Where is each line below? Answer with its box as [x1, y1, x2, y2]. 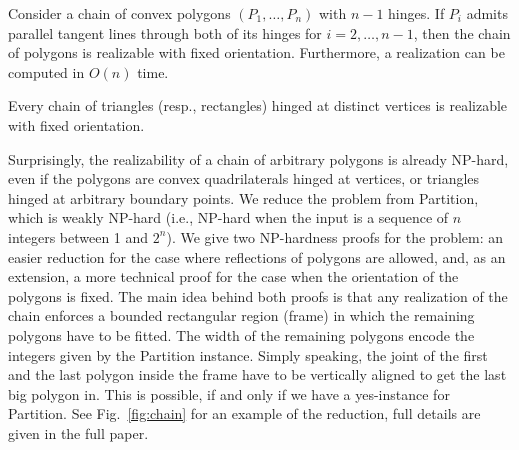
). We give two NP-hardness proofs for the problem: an [166, 226, 504, 247]
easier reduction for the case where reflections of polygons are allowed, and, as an [8, 246, 506, 267]
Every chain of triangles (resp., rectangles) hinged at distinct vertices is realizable [8, 95, 508, 116]
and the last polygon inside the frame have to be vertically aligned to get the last [8, 364, 507, 385]
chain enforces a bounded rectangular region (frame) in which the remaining [8, 305, 475, 326]
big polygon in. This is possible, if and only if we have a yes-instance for [8, 383, 450, 404]
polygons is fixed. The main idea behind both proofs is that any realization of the [8, 285, 508, 306]
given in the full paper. [8, 422, 149, 443]
